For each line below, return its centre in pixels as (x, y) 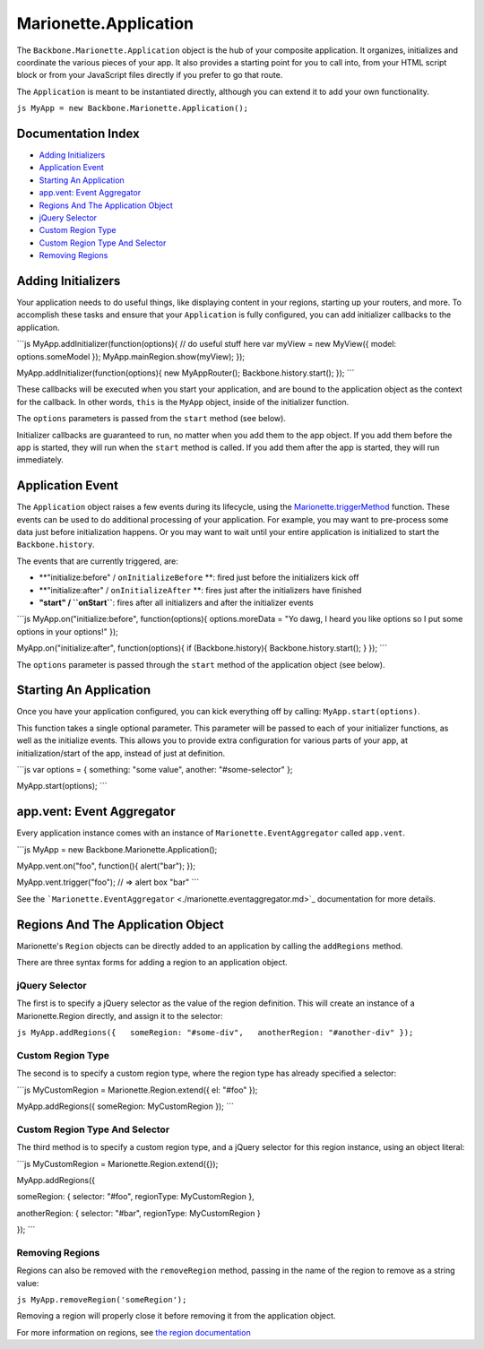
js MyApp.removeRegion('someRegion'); (102, 1300)
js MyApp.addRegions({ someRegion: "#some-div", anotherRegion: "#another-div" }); (215, 1033)
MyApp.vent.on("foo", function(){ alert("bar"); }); (106, 866)
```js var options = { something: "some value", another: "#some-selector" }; (155, 770)
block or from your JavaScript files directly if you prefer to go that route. (150, 75)
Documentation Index (78, 133)
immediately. (40, 460)
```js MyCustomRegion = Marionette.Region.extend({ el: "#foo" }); (137, 1090)
